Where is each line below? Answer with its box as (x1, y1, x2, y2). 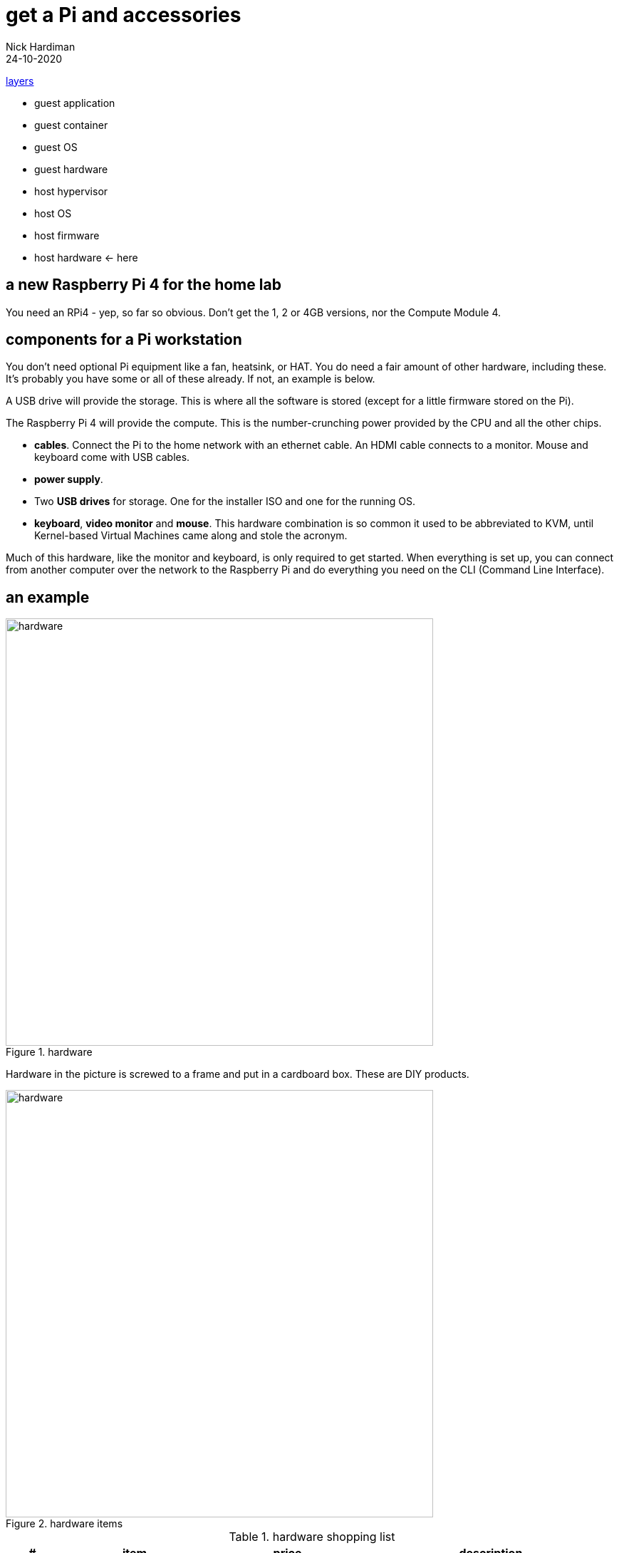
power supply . (34, 473, 103, 486)
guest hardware (34, 162, 108, 175)
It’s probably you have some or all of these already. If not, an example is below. (6, 373, 375, 385)
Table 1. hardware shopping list (229, 1529, 395, 1544)
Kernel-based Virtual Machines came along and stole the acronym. (34, 529, 348, 542)
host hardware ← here (34, 251, 138, 264)
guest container (34, 118, 108, 131)
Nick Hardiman (6, 40, 76, 53)
